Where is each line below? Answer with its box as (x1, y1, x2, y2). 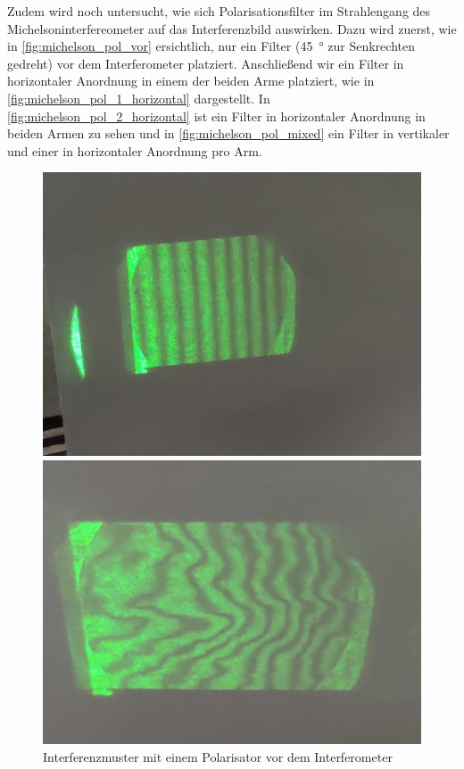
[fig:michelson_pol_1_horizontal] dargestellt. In (7, 88, 270, 107)
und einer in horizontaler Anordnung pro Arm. (7, 141, 262, 160)
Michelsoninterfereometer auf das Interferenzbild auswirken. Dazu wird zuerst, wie (7, 19, 457, 37)
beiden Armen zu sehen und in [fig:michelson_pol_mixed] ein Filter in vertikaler (7, 124, 450, 143)
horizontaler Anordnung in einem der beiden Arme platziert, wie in (7, 71, 375, 90)
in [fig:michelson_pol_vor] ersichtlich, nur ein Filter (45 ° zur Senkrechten (7, 37, 415, 55)
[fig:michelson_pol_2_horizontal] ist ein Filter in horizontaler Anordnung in (7, 106, 426, 125)
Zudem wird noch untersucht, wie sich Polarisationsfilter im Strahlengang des (7, 2, 431, 20)
